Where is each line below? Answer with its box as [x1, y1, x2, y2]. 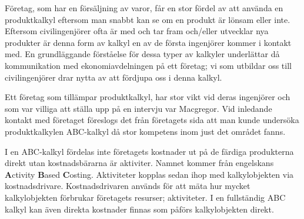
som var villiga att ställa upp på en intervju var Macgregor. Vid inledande [5, 102, 272, 114]
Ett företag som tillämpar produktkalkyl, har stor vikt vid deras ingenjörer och [5, 91, 290, 103]
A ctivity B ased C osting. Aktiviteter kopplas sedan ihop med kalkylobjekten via [5, 168, 294, 180]
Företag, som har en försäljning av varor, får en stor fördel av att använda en [5, 2, 283, 14]
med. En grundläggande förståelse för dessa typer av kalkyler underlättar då [5, 48, 280, 60]
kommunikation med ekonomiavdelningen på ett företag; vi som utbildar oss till [5, 59, 292, 71]
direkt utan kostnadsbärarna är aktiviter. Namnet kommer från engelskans [5, 157, 274, 169]
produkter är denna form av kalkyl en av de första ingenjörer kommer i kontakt [5, 36, 292, 48]
